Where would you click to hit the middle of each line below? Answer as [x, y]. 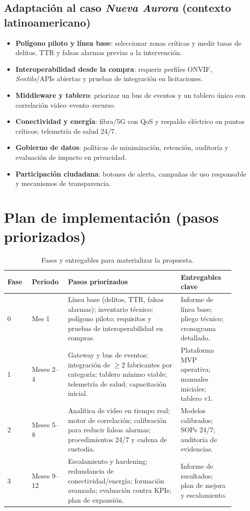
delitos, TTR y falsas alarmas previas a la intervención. [99, 52]
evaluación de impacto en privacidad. [71, 157]
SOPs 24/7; [198, 430]
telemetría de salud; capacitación [117, 383]
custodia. [81, 449]
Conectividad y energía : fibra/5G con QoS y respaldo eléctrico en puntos [130, 121]
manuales [195, 379]
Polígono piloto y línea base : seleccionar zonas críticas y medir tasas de [128, 43]
